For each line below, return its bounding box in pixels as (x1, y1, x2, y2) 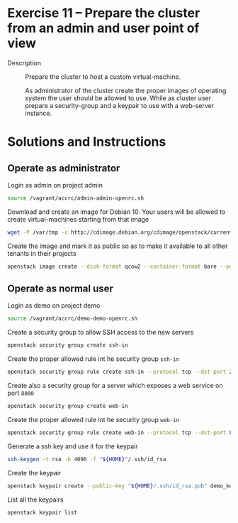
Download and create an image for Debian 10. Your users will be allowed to (7, 207, 226, 216)
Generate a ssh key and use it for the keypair (7, 442, 138, 451)
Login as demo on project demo (7, 301, 101, 310)
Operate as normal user (7, 282, 113, 294)
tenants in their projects (7, 249, 76, 257)
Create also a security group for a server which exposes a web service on (7, 382, 223, 389)
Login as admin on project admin (7, 180, 103, 189)
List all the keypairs (7, 495, 64, 504)
